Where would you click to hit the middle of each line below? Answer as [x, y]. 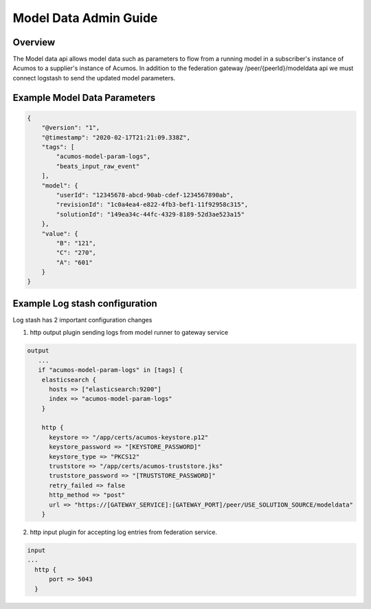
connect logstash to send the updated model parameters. [94, 78]
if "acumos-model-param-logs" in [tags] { [111, 370]
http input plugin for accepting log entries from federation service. [124, 532]
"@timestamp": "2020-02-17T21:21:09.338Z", [116, 137]
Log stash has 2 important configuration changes [82, 320]
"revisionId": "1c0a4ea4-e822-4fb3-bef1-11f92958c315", [152, 205]
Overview [34, 42]
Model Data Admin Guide [85, 18]
